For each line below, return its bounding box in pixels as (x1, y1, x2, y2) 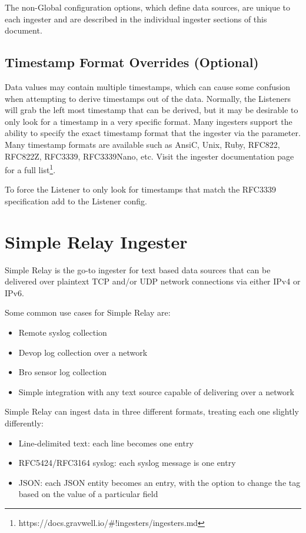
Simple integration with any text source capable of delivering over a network (18, 385, 294, 398)
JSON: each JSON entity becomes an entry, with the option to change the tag (18, 476, 301, 488)
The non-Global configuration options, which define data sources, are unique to (5, 1, 291, 13)
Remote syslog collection (18, 326, 107, 339)
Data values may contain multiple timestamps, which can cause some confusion (5, 80, 291, 92)
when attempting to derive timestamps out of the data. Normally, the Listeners (5, 92, 291, 104)
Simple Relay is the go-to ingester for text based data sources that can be (5, 263, 271, 276)
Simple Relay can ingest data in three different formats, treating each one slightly (5, 405, 299, 418)
